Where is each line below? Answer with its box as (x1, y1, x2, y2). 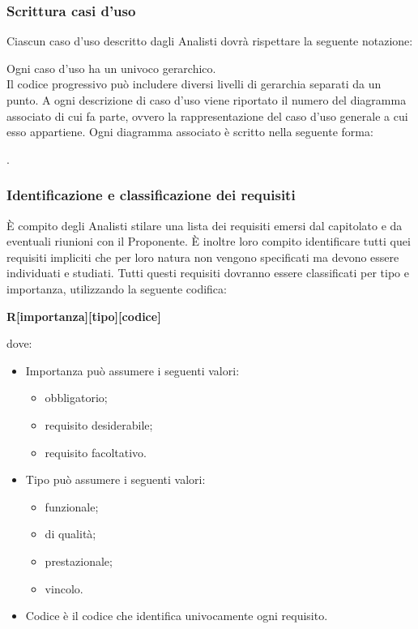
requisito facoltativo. (45, 443, 147, 460)
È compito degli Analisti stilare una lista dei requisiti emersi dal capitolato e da (6, 216, 403, 233)
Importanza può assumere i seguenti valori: (25, 362, 240, 379)
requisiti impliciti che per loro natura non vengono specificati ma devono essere (6, 248, 399, 265)
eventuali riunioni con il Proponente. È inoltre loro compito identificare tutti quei (6, 233, 411, 250)
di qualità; (45, 525, 96, 542)
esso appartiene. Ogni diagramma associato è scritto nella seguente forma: (6, 123, 373, 140)
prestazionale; (45, 552, 113, 569)
